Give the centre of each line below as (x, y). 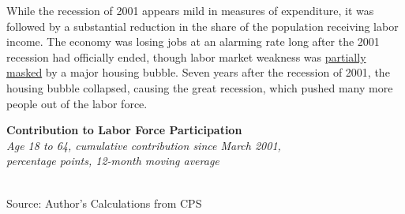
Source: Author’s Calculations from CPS (104, 203)
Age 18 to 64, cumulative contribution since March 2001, (144, 145)
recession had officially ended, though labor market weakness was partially (186, 56)
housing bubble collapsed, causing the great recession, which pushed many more (200, 87)
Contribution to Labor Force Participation (124, 130)
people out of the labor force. (77, 103)
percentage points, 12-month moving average (113, 161)
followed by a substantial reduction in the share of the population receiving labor (202, 26)
